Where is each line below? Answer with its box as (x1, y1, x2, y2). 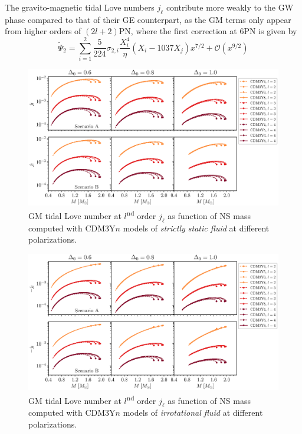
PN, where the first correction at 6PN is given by (119, 25, 297, 37)
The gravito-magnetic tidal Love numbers (5, 1, 155, 13)
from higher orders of (5, 25, 81, 37)
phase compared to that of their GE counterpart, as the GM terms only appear (5, 13, 291, 25)
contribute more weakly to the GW (166, 1, 294, 13)
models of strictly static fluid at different (123, 221, 270, 234)
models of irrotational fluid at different (123, 406, 263, 419)
